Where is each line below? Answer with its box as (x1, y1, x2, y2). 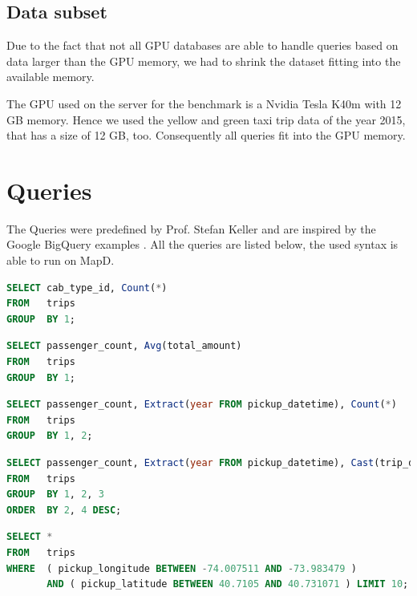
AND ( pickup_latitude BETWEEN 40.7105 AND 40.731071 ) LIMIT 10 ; (47, 578, 409, 590)
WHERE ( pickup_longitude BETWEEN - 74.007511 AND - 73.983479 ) (6, 562, 357, 574)
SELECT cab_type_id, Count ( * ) (6, 282, 168, 294)
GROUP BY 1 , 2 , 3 (6, 489, 104, 501)
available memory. (6, 68, 95, 85)
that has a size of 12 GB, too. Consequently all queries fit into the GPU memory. (6, 127, 406, 144)
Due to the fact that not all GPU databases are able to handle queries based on (6, 37, 399, 54)
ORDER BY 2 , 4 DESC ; (6, 504, 122, 516)
